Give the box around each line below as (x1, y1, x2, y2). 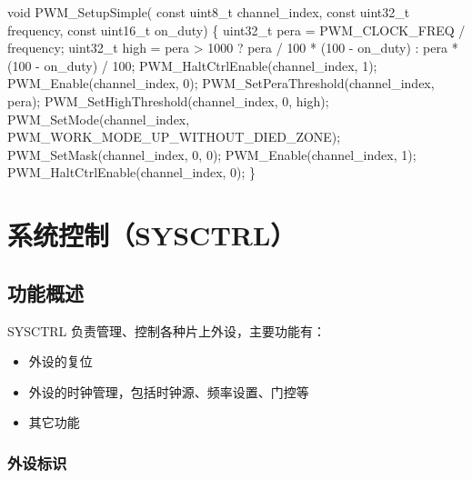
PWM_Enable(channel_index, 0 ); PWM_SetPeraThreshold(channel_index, (7, 74, 435, 93)
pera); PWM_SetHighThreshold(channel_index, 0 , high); (7, 91, 329, 110)
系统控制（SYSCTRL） (7, 216, 296, 254)
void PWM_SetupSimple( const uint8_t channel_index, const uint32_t (7, 3, 410, 21)
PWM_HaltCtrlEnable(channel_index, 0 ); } (7, 163, 256, 182)
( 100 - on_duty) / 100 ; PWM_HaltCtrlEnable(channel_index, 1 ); (7, 55, 377, 75)
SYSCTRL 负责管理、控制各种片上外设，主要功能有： (7, 321, 326, 340)
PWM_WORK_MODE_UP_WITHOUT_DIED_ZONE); (7, 127, 341, 146)
